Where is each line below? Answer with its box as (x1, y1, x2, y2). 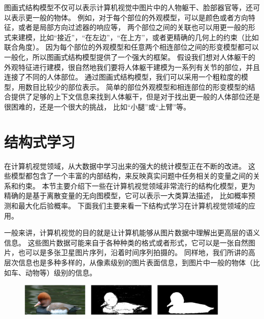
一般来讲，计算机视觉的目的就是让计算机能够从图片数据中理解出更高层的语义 (4, 227, 260, 238)
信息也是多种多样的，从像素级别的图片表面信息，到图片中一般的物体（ (18, 257, 253, 267)
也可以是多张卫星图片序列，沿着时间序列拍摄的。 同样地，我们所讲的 (18, 247, 248, 258)
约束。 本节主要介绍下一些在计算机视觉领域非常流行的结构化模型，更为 (18, 180, 255, 191)
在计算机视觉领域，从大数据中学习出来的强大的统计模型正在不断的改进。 (4, 160, 246, 171)
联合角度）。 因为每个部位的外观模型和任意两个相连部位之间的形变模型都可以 (4, 42, 259, 52)
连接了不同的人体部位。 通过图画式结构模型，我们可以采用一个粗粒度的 (4, 72, 241, 82)
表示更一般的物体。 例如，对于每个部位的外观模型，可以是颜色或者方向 (11, 12, 248, 22)
